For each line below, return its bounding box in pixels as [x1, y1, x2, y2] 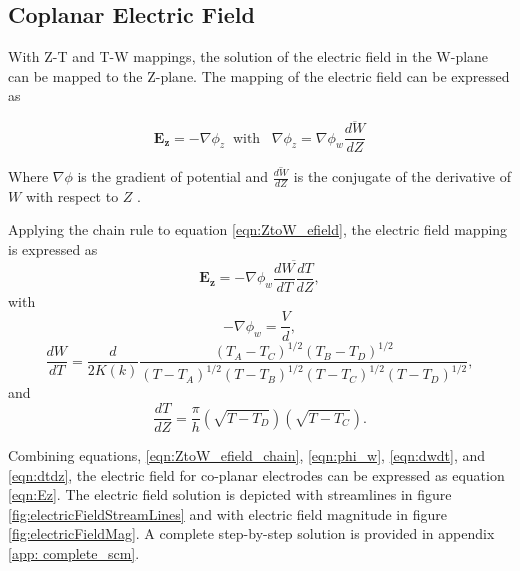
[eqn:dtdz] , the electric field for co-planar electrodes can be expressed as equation [8, 464, 505, 485]
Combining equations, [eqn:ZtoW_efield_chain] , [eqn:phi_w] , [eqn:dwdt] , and [8, 445, 485, 466]
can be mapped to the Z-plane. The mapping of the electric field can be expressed [8, 65, 510, 86]
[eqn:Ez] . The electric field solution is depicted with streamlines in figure [8, 484, 452, 505]
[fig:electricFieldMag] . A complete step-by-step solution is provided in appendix [8, 523, 495, 544]
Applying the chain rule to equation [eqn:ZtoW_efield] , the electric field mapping [8, 219, 508, 240]
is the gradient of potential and [77, 166, 269, 186]
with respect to [25, 185, 119, 206]
